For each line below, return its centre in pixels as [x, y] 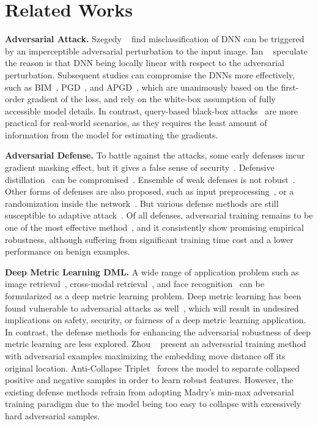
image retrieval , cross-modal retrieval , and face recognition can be [135, 284]
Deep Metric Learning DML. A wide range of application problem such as [152, 271]
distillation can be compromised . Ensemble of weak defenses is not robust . [150, 179]
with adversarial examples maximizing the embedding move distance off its [145, 355]
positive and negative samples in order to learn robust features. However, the [149, 380]
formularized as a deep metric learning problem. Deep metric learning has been [153, 296]
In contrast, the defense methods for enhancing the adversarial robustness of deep [158, 331]
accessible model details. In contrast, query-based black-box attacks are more [151, 110]
